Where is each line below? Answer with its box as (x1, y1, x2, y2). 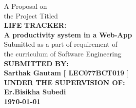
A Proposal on (4, 1, 47, 11)
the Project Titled (4, 10, 58, 20)
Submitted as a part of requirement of (4, 39, 117, 49)
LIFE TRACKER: (4, 20, 67, 30)
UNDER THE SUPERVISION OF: (4, 77, 125, 87)
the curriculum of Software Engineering (4, 48, 121, 58)
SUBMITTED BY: (4, 58, 69, 68)
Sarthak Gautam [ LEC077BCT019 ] (4, 68, 129, 78)
